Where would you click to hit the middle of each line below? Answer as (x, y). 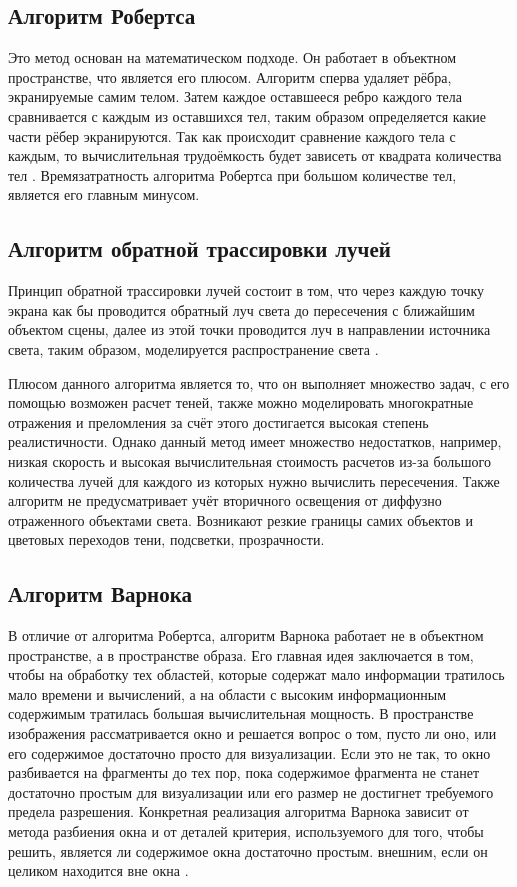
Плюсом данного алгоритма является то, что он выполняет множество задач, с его (259, 382)
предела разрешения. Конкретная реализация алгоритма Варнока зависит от (238, 811)
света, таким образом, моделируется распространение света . (193, 348)
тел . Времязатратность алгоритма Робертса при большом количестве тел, (232, 174)
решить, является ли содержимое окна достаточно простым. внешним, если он (248, 850)
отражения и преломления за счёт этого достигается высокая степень (218, 421)
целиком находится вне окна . (98, 870)
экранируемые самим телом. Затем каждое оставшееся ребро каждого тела (235, 96)
